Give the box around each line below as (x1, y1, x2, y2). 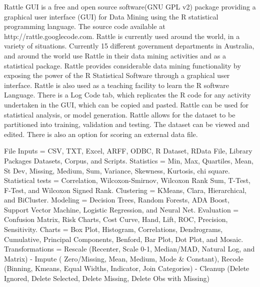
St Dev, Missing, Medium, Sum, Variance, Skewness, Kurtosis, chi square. (4, 165, 230, 175)
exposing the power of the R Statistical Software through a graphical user (4, 70, 230, 80)
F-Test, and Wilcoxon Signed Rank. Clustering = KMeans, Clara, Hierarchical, (4, 184, 246, 195)
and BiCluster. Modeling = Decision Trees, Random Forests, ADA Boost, (4, 194, 229, 205)
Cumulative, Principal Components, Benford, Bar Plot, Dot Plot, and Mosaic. (4, 233, 243, 244)
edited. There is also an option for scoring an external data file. (4, 128, 198, 139)
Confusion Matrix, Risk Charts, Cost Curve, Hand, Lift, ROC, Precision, (4, 214, 228, 224)
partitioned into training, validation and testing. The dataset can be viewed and (4, 119, 249, 129)
